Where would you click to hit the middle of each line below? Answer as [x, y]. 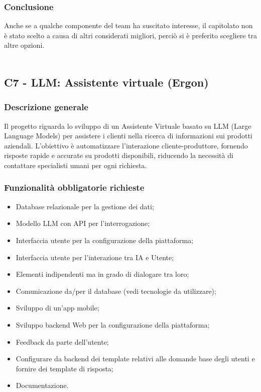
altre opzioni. [24, 45]
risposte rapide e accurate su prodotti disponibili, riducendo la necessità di [119, 155]
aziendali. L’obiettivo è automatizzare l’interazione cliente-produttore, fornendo [126, 145]
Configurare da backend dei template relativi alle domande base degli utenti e [135, 359]
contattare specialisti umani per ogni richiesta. [76, 165]
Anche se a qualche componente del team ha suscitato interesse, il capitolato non [128, 25]
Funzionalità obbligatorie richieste [74, 187]
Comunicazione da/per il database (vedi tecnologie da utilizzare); [116, 291]
